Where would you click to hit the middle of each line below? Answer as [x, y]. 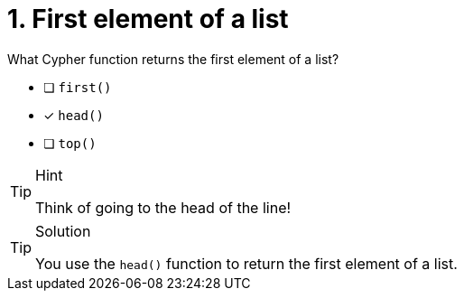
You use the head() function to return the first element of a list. [246, 263]
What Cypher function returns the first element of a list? [173, 59]
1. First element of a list [148, 19]
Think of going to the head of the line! [163, 207]
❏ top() [70, 143]
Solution [63, 231]
